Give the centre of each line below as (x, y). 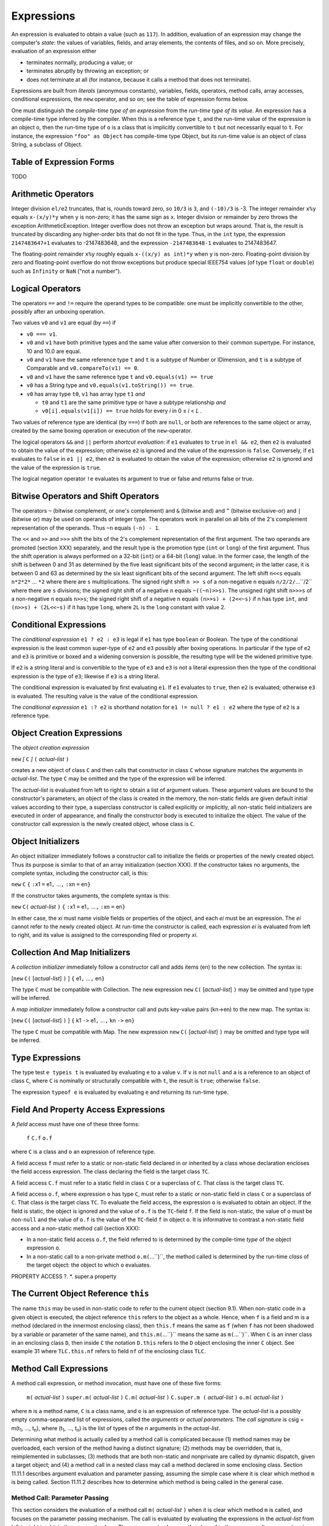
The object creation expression (50, 748)
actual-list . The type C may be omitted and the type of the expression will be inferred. (119, 779)
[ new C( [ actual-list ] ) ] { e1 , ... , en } (58, 978)
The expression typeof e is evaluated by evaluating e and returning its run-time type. (120, 1092)
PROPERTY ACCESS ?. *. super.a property (64, 1276)
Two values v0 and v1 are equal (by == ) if (63, 323)
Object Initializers (45, 841)
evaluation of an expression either (54, 51)
